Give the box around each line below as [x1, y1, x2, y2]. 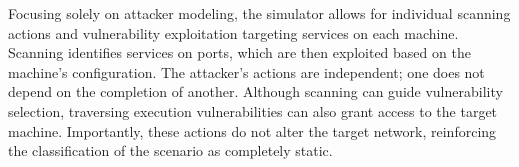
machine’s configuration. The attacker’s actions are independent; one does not [8, 61, 485, 82]
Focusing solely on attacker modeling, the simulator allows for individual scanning [8, 3, 511, 23]
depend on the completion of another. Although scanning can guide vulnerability [8, 81, 503, 102]
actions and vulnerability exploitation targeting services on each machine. [8, 22, 459, 43]
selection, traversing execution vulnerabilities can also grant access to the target [8, 100, 498, 121]
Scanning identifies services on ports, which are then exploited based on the [8, 42, 471, 63]
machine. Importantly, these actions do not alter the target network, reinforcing [8, 120, 497, 141]
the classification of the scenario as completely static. [8, 140, 333, 161]
